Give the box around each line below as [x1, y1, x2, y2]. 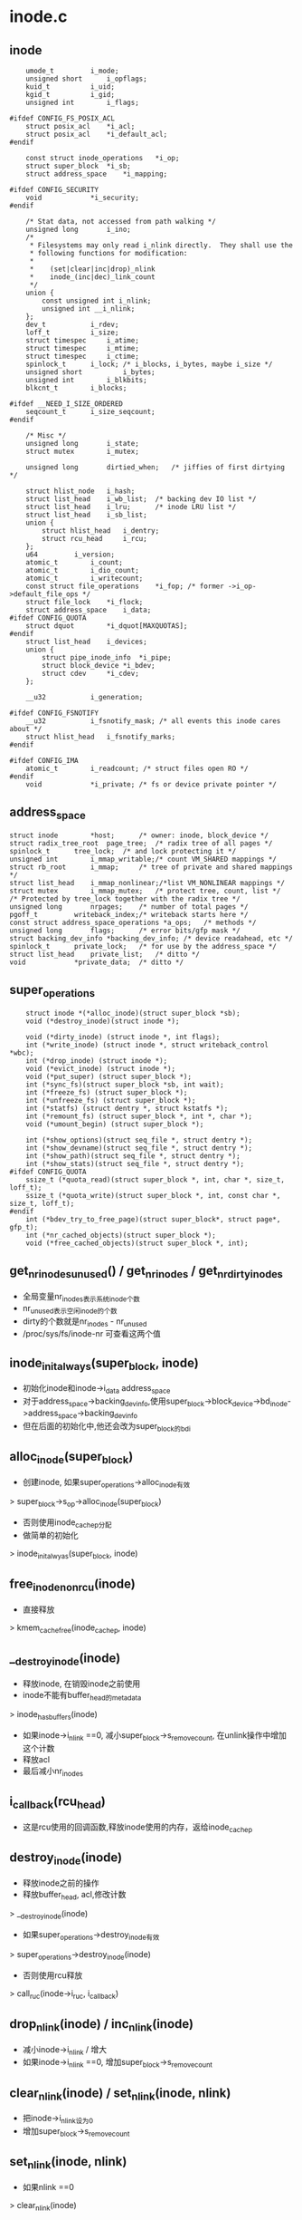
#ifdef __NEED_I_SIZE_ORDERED [9, 400, 124, 409]
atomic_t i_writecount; [25, 574, 144, 583]
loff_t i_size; [25, 328, 119, 337]
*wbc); [9, 1048, 34, 1057]
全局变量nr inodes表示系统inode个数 [22, 1291, 140, 1304]
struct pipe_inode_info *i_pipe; [42, 653, 172, 662]
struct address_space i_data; [25, 605, 152, 614]
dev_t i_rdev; [25, 320, 119, 329]
